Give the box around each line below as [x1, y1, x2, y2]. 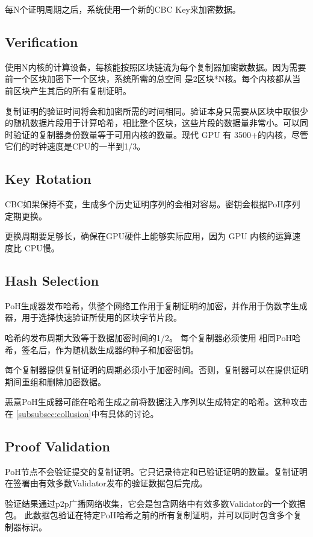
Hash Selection [5, 271, 99, 289]
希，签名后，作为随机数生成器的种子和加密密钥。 [5, 343, 199, 356]
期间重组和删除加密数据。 [5, 375, 106, 388]
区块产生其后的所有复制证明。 [13, 84, 131, 96]
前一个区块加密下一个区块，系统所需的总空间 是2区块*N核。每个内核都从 [5, 72, 293, 85]
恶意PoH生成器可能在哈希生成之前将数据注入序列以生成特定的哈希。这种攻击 [5, 395, 308, 408]
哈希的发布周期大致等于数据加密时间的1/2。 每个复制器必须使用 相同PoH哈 [5, 331, 300, 344]
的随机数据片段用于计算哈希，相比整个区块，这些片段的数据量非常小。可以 [5, 116, 300, 129]
